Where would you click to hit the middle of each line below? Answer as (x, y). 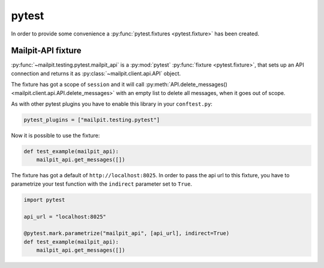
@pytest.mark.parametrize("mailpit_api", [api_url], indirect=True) (127, 233)
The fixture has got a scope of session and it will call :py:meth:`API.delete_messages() (119, 85)
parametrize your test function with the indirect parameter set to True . (101, 184)
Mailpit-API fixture (46, 51)
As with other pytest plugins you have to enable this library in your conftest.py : (112, 104)
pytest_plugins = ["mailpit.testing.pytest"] (92, 120)
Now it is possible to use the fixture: (55, 135)
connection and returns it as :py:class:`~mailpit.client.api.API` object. (96, 73)
